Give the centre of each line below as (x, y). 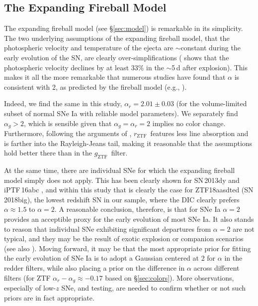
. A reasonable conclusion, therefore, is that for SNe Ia (137, 209)
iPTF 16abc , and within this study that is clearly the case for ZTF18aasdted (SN (129, 190)
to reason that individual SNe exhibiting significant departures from (108, 229)
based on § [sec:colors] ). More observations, (170, 277)
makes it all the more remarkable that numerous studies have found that (115, 77)
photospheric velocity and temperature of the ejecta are (89, 48)
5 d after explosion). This (210, 67)
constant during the (211, 48)
